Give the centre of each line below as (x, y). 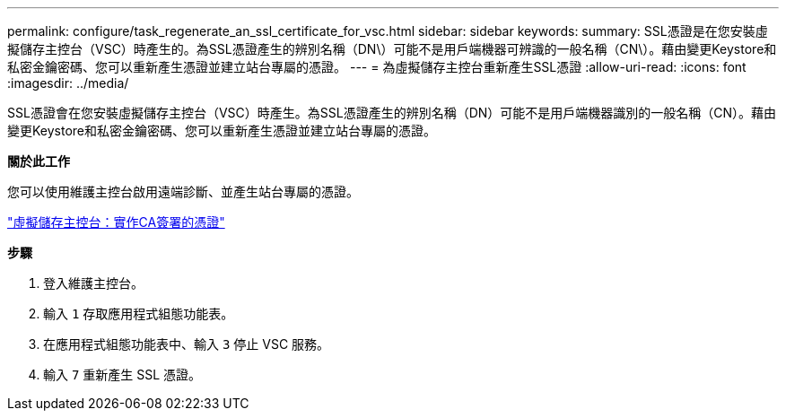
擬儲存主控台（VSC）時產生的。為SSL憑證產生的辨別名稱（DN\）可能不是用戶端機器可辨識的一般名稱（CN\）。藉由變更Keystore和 (392, 49)
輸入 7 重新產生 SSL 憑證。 (122, 374)
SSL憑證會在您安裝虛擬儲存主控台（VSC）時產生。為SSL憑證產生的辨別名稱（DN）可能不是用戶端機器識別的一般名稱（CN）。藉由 (392, 113)
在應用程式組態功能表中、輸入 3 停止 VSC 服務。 (187, 344)
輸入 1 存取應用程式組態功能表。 (139, 313)
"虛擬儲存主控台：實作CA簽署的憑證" (116, 222)
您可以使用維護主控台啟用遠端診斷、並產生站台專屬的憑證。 (183, 192)
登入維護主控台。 (93, 283)
